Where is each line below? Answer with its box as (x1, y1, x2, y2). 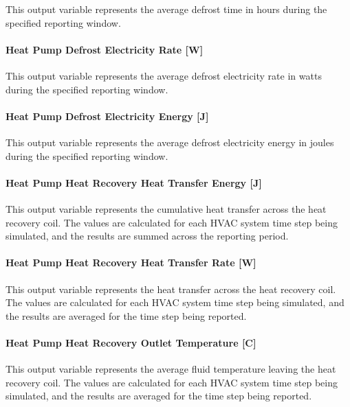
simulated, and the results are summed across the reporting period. (6, 229, 289, 243)
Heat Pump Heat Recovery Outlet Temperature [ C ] (6, 335, 256, 349)
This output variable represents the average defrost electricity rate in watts (6, 68, 322, 82)
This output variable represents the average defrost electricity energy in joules (6, 135, 334, 149)
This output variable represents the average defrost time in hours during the (6, 2, 327, 16)
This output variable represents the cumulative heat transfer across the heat (6, 201, 327, 216)
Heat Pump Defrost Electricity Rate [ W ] (6, 42, 204, 56)
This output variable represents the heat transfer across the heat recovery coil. (6, 281, 336, 296)
